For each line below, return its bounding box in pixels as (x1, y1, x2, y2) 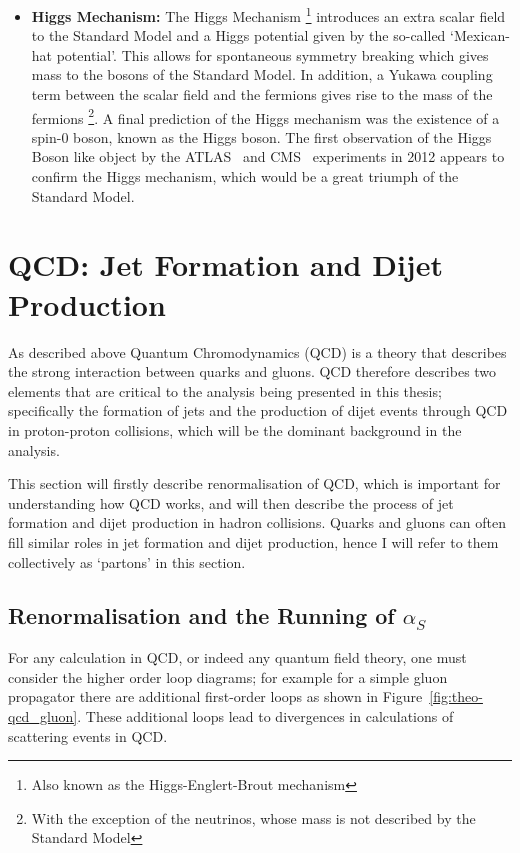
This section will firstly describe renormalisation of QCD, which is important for (8, 473, 501, 494)
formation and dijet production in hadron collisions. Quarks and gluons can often (8, 512, 506, 533)
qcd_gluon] (8, 706, 78, 727)
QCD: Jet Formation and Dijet (8, 244, 443, 285)
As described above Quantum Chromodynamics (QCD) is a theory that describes (8, 341, 507, 362)
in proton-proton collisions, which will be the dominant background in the (8, 419, 462, 440)
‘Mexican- (450, 25, 510, 46)
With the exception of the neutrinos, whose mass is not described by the (31, 807, 476, 828)
